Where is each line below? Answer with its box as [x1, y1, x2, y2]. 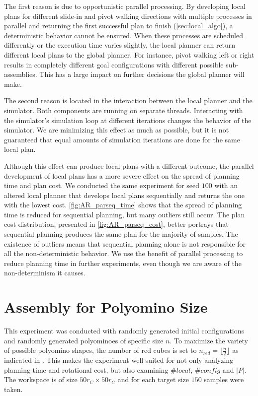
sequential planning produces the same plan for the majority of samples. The [4, 229, 238, 239]
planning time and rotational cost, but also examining [4, 364, 169, 375]
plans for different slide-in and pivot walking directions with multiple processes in [4, 10, 252, 21]
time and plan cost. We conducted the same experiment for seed [4, 180, 200, 191]
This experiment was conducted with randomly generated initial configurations [4, 326, 245, 336]
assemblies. [4, 69, 37, 79]
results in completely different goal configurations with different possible [4, 59, 224, 69]
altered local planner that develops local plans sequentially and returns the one [4, 190, 245, 200]
